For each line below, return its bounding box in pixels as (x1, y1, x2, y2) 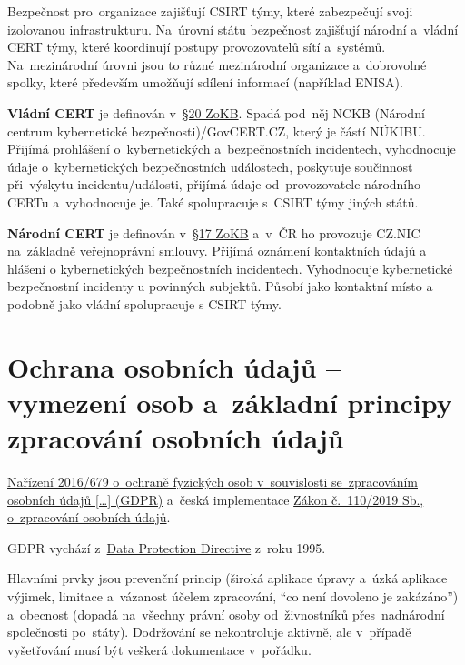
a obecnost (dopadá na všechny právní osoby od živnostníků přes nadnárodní (7, 604, 445, 623)
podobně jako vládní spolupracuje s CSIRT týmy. (7, 294, 282, 313)
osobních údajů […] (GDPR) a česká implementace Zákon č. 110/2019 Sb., (7, 489, 424, 509)
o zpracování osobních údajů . (7, 508, 171, 527)
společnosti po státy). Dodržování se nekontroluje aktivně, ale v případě (7, 622, 411, 641)
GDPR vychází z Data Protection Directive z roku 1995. (7, 538, 326, 557)
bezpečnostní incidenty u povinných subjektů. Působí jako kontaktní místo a (7, 277, 433, 296)
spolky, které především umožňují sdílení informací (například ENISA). (7, 73, 403, 92)
